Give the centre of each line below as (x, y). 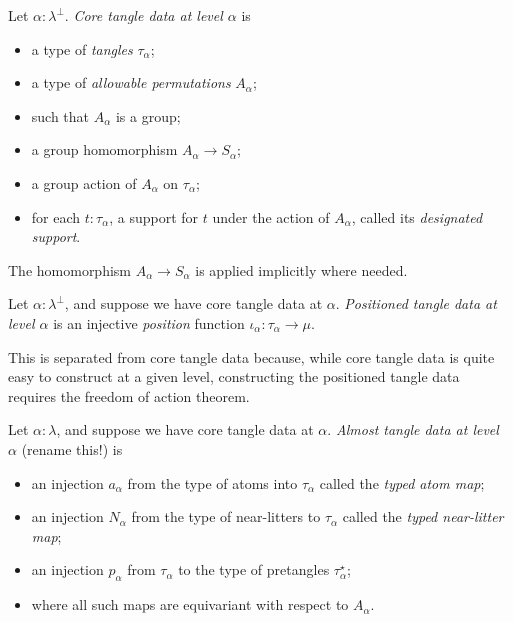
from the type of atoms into (212, 482)
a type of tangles (82, 48)
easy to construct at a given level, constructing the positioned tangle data (234, 376)
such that (60, 115)
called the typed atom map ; (402, 482)
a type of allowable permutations (131, 82)
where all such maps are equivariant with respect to (190, 604)
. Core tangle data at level (143, 15)
